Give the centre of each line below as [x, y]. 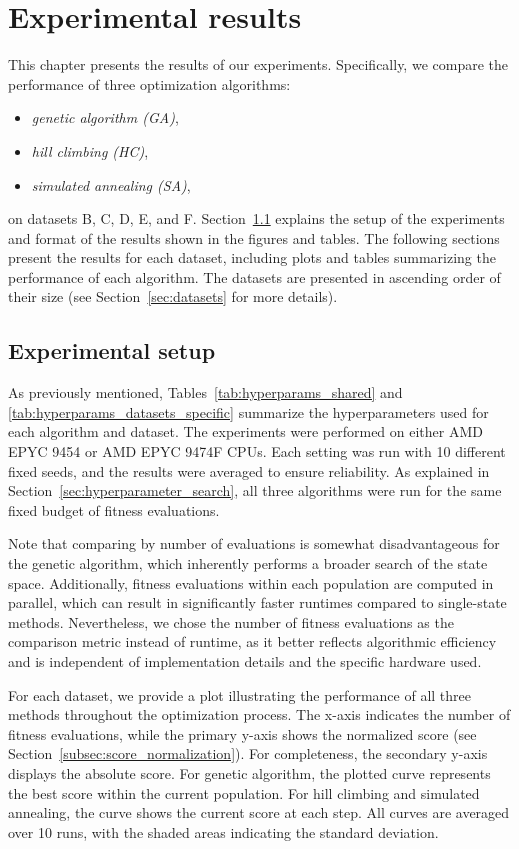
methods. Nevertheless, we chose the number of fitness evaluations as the [231, 621]
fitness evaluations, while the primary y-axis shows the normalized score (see [242, 733]
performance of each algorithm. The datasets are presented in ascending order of [254, 276]
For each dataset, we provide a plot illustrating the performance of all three [239, 694]
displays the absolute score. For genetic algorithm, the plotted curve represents [249, 772]
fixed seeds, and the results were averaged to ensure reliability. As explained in [249, 470]
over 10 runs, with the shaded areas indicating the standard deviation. [223, 831]
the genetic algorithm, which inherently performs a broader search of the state [248, 563]
